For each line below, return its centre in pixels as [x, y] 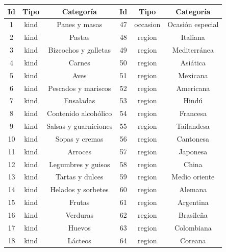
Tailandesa [193, 126]
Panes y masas [80, 24]
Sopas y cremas [79, 138]
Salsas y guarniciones [80, 126]
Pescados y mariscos [79, 88]
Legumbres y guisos [79, 164]
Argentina [193, 202]
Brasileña [193, 215]
